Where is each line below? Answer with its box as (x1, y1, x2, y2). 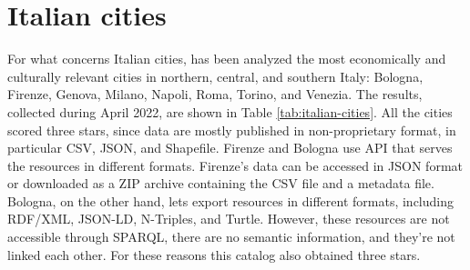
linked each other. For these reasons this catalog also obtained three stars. (7, 245, 421, 264)
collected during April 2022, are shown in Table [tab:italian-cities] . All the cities (7, 102, 453, 121)
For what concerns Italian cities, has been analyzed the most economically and (7, 49, 446, 68)
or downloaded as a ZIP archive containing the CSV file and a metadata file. (7, 174, 434, 193)
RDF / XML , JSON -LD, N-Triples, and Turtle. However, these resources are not (7, 209, 450, 228)
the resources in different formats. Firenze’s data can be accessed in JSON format (7, 155, 463, 175)
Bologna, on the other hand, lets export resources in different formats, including (7, 191, 454, 210)
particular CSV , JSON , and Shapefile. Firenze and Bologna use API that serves (7, 138, 453, 157)
